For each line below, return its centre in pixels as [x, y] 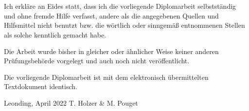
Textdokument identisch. [41, 86]
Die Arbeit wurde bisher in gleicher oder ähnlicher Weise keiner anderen [111, 51]
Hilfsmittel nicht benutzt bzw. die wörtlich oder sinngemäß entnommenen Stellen [124, 25]
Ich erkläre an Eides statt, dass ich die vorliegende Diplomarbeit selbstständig [120, 6]
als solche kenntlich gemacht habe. [55, 34]
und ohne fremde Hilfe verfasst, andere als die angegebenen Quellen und [111, 15]
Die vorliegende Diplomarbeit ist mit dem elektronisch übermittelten [106, 77]
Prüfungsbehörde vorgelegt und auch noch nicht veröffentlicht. [97, 61]
